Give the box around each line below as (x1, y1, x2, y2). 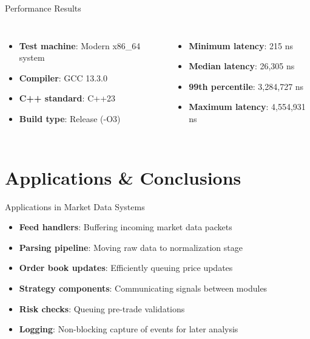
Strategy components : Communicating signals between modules (19, 282, 268, 295)
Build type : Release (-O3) (19, 112, 121, 125)
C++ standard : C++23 (19, 92, 116, 104)
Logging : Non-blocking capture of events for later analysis (19, 323, 238, 335)
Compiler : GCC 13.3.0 (19, 71, 108, 84)
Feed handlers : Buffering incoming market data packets (19, 221, 232, 233)
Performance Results (5, 2, 81, 14)
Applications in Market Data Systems (5, 200, 145, 213)
